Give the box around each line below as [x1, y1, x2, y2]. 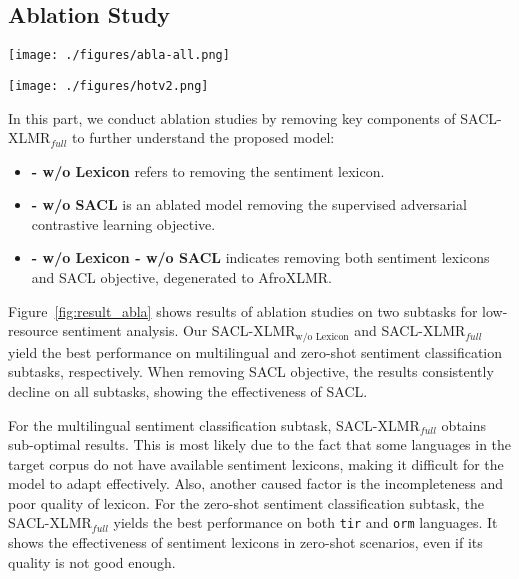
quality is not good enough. [8, 551, 176, 572]
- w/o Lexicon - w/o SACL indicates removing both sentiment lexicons [31, 247, 490, 268]
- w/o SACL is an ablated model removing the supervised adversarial [31, 194, 467, 215]
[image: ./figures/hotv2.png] [8, 78, 209, 93]
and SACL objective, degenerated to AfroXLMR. [31, 267, 332, 288]
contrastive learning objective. [31, 213, 216, 234]
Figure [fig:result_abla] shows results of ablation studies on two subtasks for [8, 300, 478, 321]
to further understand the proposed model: [72, 127, 335, 148]
